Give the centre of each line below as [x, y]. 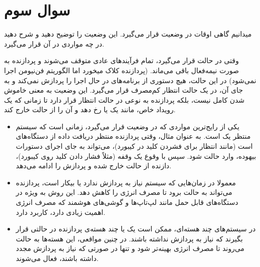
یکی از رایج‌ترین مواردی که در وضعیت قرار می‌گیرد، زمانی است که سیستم [127, 126]
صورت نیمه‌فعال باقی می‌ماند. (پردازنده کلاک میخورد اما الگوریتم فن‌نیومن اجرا [121, 70]
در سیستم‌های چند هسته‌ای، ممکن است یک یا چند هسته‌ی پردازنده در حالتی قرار [136, 229]
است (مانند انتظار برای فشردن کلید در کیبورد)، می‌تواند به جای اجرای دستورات [134, 146]
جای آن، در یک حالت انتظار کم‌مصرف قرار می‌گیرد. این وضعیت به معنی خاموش [123, 90]
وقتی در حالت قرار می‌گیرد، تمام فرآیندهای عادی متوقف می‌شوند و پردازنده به [121, 60]
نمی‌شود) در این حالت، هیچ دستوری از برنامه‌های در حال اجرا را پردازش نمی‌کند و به [130, 80]
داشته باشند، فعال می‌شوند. [57, 258]
